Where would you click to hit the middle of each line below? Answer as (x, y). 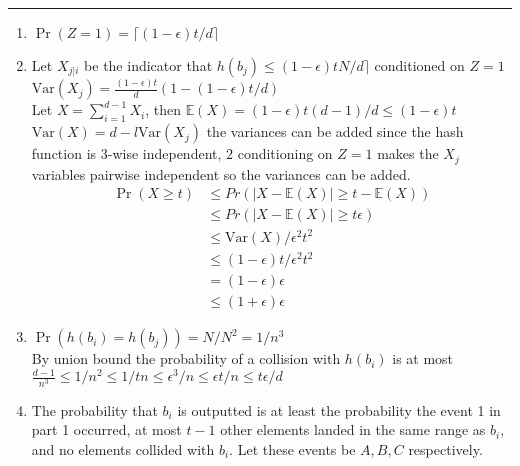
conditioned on (419, 65)
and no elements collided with (123, 448)
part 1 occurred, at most (106, 429)
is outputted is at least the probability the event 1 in (339, 409)
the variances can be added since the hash (335, 131)
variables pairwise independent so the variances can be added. (221, 173)
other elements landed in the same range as (353, 429)
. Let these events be (292, 448)
